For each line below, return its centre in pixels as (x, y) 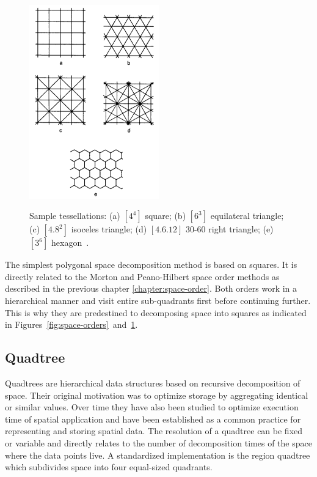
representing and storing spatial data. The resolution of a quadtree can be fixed (154, 431)
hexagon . (70, 242)
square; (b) (166, 216)
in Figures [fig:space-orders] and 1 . (71, 324)
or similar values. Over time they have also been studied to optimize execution (152, 407)
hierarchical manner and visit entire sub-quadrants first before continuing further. (158, 301)
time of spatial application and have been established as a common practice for (153, 419)
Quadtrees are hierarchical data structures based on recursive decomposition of (153, 383)
